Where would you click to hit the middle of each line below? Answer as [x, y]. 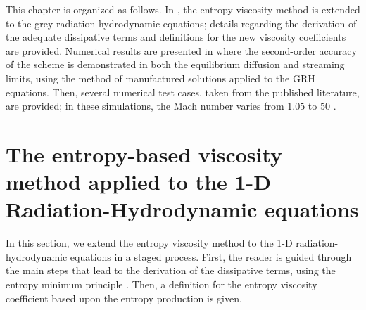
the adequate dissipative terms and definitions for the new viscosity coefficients [176, 37]
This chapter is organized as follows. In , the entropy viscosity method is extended [183, 9]
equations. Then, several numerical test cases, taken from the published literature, [183, 92]
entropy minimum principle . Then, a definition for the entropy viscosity [162, 284]
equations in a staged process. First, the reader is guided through [211, 256]
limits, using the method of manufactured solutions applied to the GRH [160, 78]
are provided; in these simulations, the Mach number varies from [145, 106]
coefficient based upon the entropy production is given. [124, 298]
